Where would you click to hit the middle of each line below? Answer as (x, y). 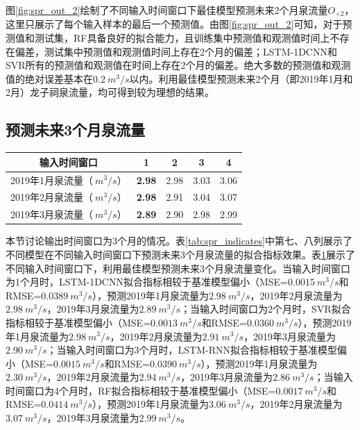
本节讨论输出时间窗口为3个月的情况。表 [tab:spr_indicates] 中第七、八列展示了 (179, 241)
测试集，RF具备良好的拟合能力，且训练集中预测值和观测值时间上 (182, 38)
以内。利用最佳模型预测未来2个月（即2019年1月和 (241, 78)
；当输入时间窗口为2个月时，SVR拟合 (266, 309)
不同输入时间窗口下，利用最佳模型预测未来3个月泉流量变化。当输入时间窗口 (178, 268)
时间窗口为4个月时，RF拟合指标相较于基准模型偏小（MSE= (141, 390)
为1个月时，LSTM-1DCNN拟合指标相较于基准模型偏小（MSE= (147, 282)
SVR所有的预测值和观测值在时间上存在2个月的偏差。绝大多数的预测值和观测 (178, 65)
